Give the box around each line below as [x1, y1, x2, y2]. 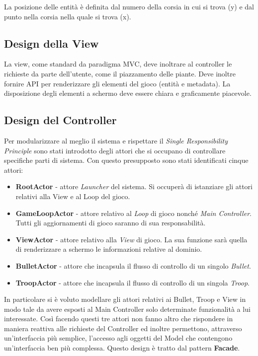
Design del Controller [4, 112, 117, 128]
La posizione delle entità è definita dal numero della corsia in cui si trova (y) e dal [4, 1, 254, 11]
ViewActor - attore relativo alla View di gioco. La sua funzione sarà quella [15, 234, 248, 244]
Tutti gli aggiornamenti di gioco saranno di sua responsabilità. [15, 217, 206, 228]
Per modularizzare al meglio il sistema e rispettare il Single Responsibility [4, 135, 228, 145]
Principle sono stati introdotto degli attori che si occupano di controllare [4, 145, 226, 155]
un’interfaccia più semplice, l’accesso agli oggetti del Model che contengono [4, 333, 233, 343]
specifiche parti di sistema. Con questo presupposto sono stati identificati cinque [4, 155, 249, 165]
